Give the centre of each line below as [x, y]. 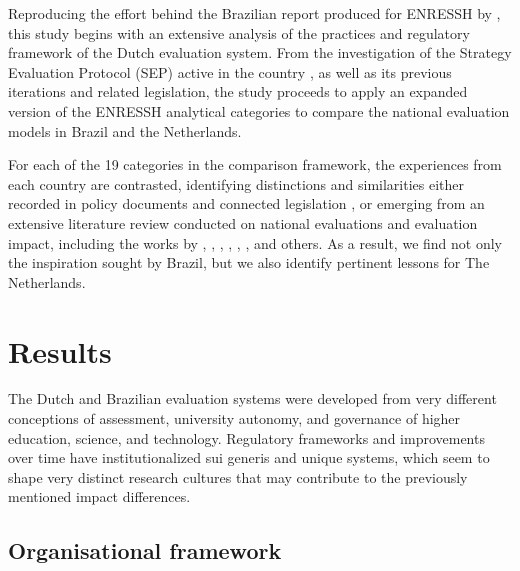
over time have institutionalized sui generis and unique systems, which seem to [249, 457]
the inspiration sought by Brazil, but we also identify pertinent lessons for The [249, 262]
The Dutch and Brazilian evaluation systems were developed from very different [252, 398]
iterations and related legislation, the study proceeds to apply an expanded [238, 91]
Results [60, 350]
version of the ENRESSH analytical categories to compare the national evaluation [259, 110]
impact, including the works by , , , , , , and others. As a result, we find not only [255, 242]
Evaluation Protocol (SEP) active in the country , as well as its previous [230, 71]
